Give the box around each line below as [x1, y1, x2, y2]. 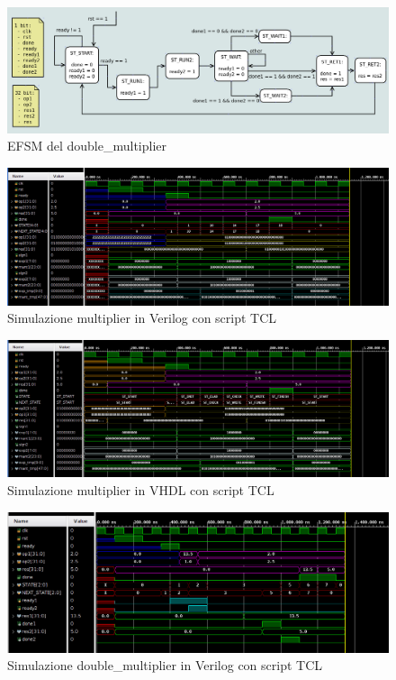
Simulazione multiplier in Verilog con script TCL [7, 308, 277, 327]
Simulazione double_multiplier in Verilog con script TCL [7, 656, 323, 675]
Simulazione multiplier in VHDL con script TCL [7, 481, 274, 500]
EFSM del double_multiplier [7, 136, 167, 155]
